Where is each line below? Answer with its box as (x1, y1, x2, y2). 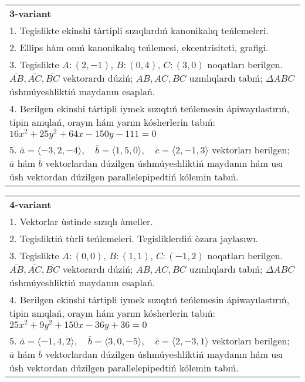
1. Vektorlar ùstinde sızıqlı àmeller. (9, 214, 153, 228)
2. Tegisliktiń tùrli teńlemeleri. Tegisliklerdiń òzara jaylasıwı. (9, 231, 259, 245)
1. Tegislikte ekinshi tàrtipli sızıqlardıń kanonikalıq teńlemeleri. (9, 24, 269, 37)
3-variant (9, 6, 52, 20)
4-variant (9, 197, 52, 211)
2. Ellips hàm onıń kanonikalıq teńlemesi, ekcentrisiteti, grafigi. (9, 41, 269, 54)
